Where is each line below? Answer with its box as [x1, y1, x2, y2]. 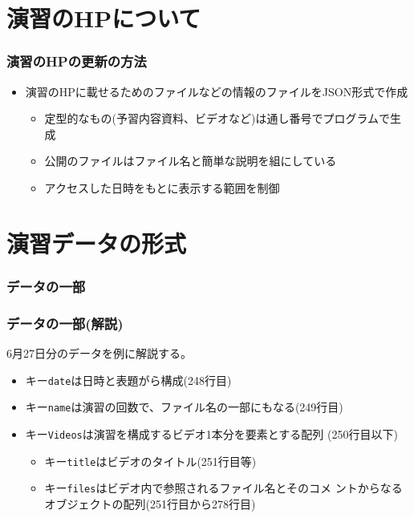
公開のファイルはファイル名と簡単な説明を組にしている [44, 152, 337, 169]
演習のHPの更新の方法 [6, 51, 147, 71]
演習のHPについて [6, 2, 201, 34]
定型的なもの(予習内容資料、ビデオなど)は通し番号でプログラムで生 [44, 110, 402, 127]
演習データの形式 [6, 226, 187, 259]
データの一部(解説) [6, 313, 124, 333]
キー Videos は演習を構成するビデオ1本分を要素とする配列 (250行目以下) [25, 425, 398, 442]
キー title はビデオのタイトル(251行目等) [44, 452, 257, 469]
